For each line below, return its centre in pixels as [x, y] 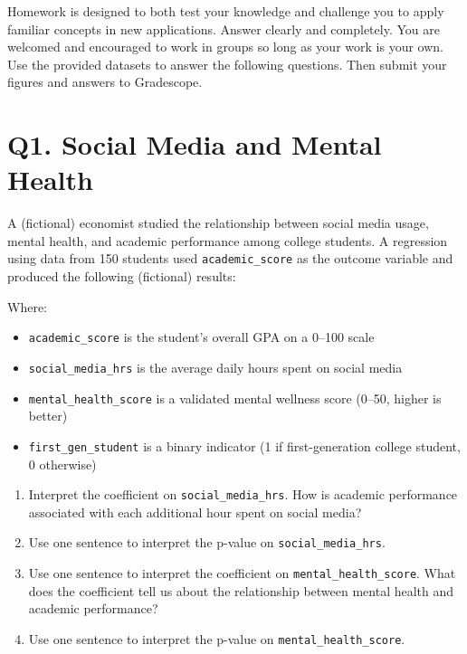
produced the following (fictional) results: [122, 276]
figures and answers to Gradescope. [105, 82]
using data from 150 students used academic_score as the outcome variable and [230, 258]
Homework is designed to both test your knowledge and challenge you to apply [226, 11]
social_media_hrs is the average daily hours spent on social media [215, 367]
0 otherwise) [62, 464]
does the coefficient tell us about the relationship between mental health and [241, 590]
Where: [27, 306]
